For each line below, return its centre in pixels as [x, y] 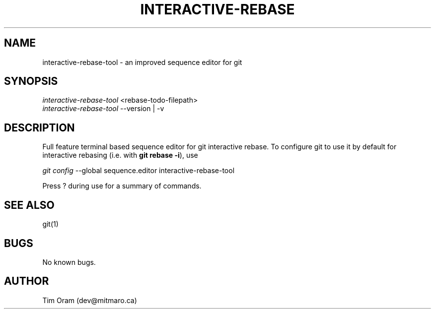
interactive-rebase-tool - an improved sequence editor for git [142, 62]
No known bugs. [69, 262]
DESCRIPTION [39, 127]
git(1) [50, 224]
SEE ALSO [29, 205]
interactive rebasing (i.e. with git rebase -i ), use [120, 155]
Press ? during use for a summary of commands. [122, 186]
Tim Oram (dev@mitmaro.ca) [90, 300]
